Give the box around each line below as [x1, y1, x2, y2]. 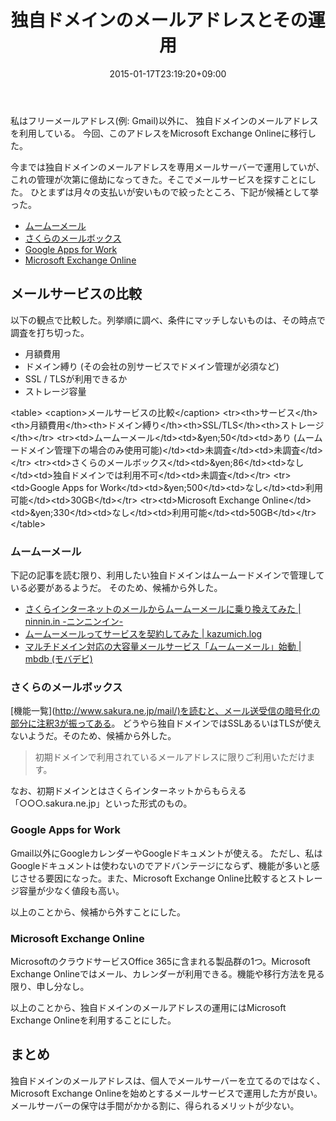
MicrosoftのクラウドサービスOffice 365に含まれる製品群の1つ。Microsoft [10, 955, 311, 967]
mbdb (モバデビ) [24, 653, 93, 665]
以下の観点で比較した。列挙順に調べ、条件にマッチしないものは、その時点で [10, 314, 326, 326]
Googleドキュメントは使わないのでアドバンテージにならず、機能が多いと [10, 859, 312, 871]
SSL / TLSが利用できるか [24, 372, 128, 385]
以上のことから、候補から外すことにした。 [10, 906, 186, 918]
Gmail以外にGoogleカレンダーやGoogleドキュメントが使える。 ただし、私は [10, 847, 323, 859]
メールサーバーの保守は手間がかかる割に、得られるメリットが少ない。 [10, 1099, 300, 1111]
